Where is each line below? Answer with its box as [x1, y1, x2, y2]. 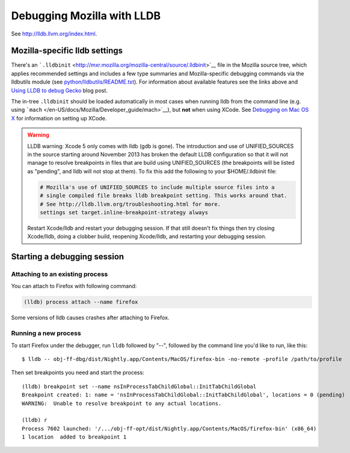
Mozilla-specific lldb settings [11, 46, 123, 56]
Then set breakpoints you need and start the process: [11, 369, 144, 376]
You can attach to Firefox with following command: [11, 283, 137, 290]
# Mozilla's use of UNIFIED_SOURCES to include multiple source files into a [40, 183, 275, 191]
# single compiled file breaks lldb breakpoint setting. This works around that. [40, 193, 288, 199]
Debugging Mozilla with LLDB [11, 9, 161, 22]
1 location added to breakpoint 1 [22, 434, 127, 440]
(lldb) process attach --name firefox [23, 298, 138, 306]
